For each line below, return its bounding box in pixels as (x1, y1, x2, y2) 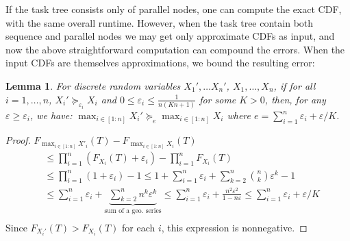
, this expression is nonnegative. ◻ (161, 220, 308, 234)
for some (199, 92, 236, 106)
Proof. (5, 132, 31, 147)
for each (122, 220, 155, 234)
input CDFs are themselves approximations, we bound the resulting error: (5, 55, 315, 70)
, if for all (273, 78, 316, 92)
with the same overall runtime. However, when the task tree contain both (5, 15, 314, 29)
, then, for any (264, 92, 326, 106)
